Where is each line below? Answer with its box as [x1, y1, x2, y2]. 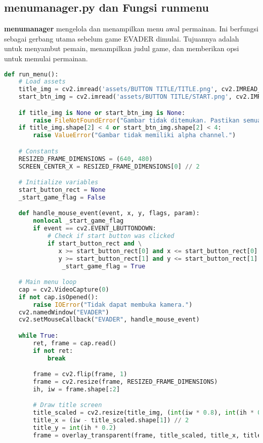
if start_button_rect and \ [47, 239, 142, 247]
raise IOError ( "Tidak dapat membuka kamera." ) [33, 301, 193, 308]
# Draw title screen [33, 401, 102, 409]
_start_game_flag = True [62, 262, 146, 270]
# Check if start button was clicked [47, 232, 174, 240]
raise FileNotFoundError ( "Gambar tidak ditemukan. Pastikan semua [33, 116, 261, 124]
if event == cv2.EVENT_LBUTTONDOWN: [33, 225, 156, 232]
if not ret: [33, 347, 73, 354]
